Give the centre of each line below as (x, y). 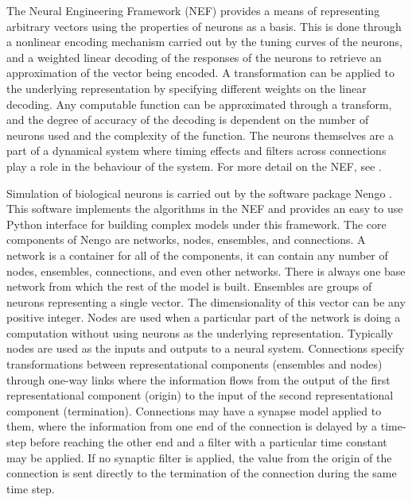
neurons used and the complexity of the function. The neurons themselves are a (200, 135)
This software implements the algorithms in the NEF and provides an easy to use (205, 209)
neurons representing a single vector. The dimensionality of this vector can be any (206, 301)
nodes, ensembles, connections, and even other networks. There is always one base (206, 270)
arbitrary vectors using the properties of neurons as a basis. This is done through (204, 26)
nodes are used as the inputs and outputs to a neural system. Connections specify (206, 348)
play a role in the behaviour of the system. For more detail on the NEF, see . (194, 166)
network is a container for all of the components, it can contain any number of (197, 255)
